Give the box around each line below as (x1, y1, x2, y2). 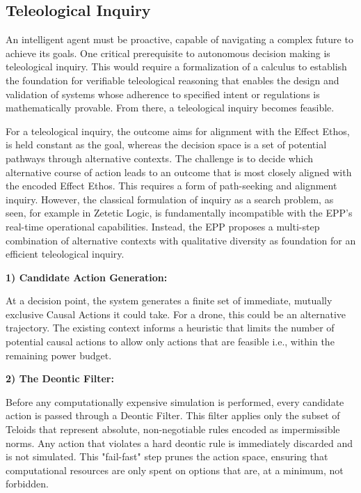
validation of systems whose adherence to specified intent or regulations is (6, 86, 320, 101)
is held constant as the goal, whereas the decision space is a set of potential (6, 137, 327, 152)
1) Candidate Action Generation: (6, 269, 168, 284)
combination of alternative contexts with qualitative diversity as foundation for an (6, 233, 356, 247)
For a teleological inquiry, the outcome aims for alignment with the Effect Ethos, (6, 123, 350, 138)
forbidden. (6, 476, 49, 491)
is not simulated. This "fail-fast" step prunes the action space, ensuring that (6, 449, 328, 464)
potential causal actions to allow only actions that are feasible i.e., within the (6, 334, 335, 349)
